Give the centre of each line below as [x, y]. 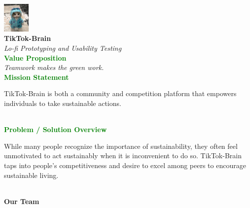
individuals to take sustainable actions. [63, 103]
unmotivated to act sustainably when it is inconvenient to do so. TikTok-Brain [123, 156]
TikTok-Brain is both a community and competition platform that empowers [120, 93]
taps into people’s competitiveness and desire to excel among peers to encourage [125, 165]
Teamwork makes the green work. [54, 67]
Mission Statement [36, 77]
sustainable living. [31, 175]
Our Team [22, 201]
